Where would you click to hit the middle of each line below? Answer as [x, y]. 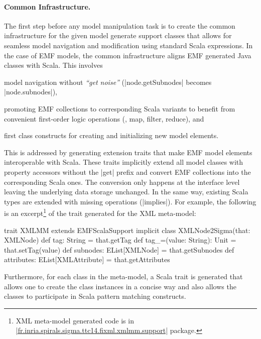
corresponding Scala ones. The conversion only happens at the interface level [122, 182]
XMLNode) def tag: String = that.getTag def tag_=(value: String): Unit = [120, 240]
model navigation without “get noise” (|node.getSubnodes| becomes [108, 82]
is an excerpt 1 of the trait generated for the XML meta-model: [100, 212]
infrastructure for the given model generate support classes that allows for [118, 35]
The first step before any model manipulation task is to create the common [120, 25]
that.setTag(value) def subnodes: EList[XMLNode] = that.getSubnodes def [119, 249]
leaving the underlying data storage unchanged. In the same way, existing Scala [126, 192]
